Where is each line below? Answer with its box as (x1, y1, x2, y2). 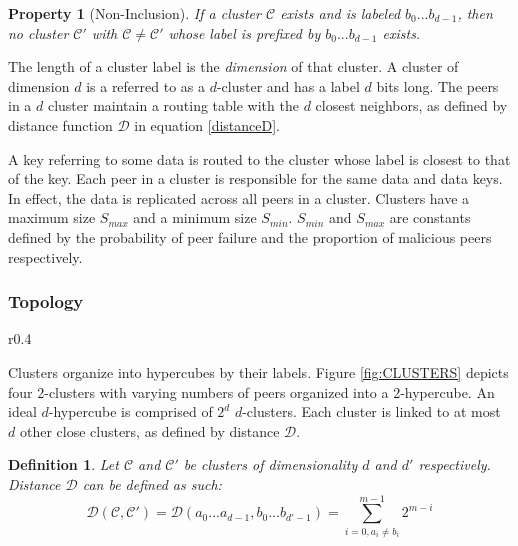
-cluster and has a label (216, 75, 360, 96)
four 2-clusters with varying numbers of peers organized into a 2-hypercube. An (8, 381, 495, 402)
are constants (389, 207, 471, 228)
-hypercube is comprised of (48, 401, 213, 422)
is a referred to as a (86, 75, 206, 96)
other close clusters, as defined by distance (19, 420, 280, 441)
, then (457, 3, 493, 23)
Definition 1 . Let (8, 454, 119, 475)
